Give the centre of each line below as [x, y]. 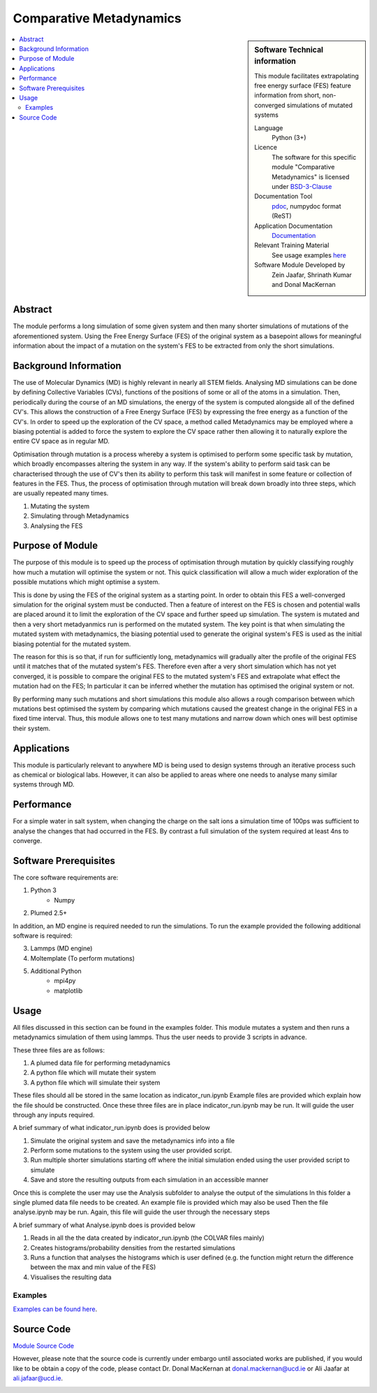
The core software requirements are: [66, 877]
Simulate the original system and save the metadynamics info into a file [133, 1140]
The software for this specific [314, 157]
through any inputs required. [54, 1115]
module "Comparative [303, 167]
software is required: [43, 935]
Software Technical [289, 50]
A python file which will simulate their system [95, 1082]
